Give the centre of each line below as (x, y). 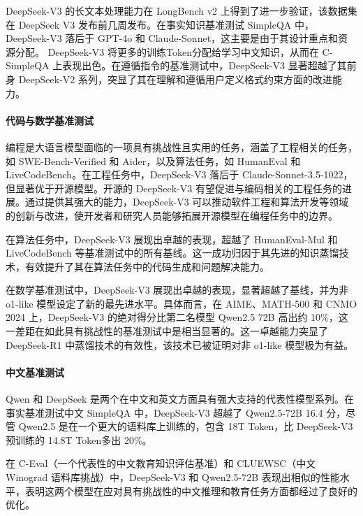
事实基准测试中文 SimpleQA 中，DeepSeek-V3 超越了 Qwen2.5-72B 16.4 (164, 412)
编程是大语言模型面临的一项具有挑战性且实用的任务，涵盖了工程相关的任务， (181, 146)
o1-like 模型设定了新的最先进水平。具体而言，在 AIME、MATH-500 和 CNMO (181, 303)
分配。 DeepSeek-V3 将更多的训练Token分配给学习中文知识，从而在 (167, 51)
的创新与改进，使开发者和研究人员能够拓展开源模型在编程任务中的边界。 (172, 215)
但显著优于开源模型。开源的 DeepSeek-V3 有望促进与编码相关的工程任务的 (174, 188)
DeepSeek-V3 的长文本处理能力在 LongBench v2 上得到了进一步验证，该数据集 (181, 10)
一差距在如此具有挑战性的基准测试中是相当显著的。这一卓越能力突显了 (167, 331)
